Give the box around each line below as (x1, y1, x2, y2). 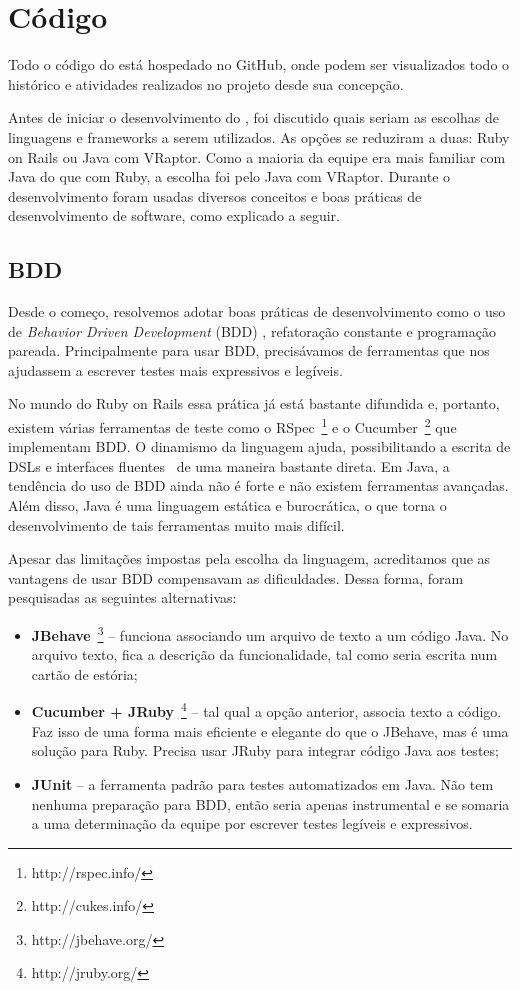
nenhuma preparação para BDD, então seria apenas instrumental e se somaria (31, 793, 510, 814)
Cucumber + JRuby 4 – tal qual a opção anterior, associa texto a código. (31, 698, 502, 722)
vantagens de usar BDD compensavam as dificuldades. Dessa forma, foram (8, 567, 464, 588)
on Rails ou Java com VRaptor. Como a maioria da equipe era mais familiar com (8, 146, 506, 167)
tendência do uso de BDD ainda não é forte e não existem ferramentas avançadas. (8, 475, 509, 496)
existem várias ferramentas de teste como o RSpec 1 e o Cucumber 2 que (8, 414, 457, 437)
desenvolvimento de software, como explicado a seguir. (8, 205, 340, 226)
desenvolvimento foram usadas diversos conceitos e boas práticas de (8, 185, 422, 206)
